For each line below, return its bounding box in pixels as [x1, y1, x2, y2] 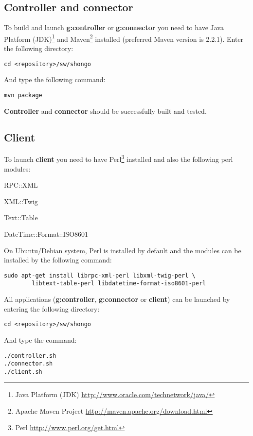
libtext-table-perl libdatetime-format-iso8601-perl [32, 280, 206, 287]
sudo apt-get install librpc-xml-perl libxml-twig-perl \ [4, 272, 196, 279]
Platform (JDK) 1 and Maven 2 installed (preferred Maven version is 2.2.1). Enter [4, 32, 244, 44]
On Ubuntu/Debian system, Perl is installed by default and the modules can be [4, 245, 241, 255]
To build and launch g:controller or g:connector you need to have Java [4, 22, 224, 33]
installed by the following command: [4, 255, 112, 265]
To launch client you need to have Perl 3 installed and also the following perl [4, 153, 233, 164]
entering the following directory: [4, 303, 100, 314]
